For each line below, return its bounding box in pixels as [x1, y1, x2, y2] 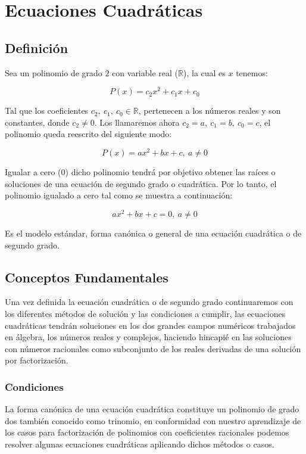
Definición [5, 38, 68, 57]
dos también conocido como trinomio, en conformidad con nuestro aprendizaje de [5, 414, 301, 427]
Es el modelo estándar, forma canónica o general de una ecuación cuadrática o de [5, 226, 302, 239]
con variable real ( [112, 66, 179, 79]
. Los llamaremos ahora [94, 116, 180, 128]
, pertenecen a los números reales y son [138, 104, 281, 117]
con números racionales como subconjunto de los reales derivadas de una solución [5, 342, 301, 355]
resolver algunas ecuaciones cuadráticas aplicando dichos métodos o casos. [5, 437, 274, 450]
